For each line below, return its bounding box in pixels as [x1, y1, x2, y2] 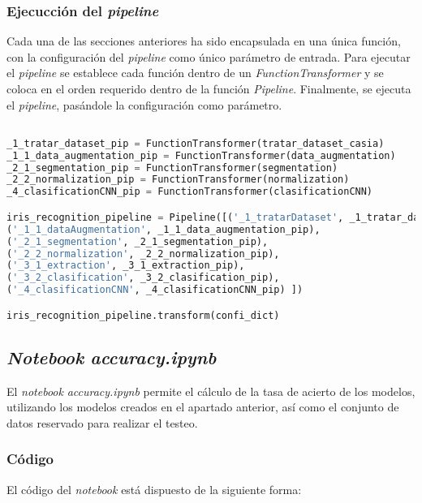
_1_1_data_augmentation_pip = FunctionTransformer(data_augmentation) [6, 149, 396, 161]
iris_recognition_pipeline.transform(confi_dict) [6, 309, 280, 321]
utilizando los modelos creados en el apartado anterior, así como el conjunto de [6, 398, 399, 415]
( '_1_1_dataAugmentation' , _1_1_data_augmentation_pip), [6, 223, 321, 235]
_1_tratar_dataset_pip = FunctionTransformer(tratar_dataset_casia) [6, 137, 385, 149]
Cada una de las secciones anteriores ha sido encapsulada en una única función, [6, 32, 401, 49]
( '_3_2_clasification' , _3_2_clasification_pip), [6, 272, 280, 284]
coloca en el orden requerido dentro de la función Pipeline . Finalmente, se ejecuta [6, 80, 411, 97]
